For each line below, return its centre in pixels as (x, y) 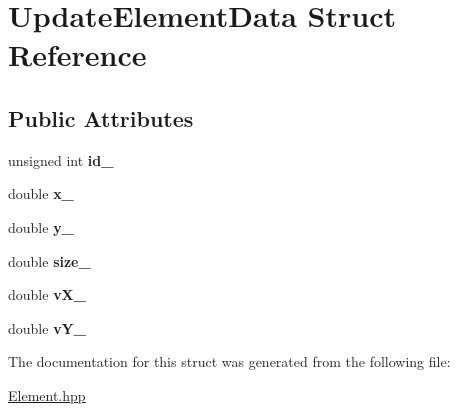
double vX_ (47, 294)
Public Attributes (101, 117)
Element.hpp (47, 394)
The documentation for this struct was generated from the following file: (229, 361)
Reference (77, 54)
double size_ (49, 260)
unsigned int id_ (61, 159)
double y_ (41, 226)
